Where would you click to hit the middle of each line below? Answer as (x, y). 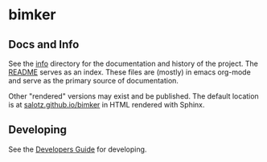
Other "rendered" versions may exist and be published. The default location (133, 96)
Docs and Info (44, 45)
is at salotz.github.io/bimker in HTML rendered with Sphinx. (107, 105)
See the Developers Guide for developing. (78, 149)
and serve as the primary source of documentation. (94, 81)
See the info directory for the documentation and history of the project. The (133, 63)
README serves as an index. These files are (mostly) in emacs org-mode (129, 72)
